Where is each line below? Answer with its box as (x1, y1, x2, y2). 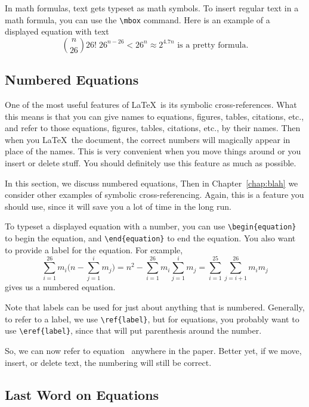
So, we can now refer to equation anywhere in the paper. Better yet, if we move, (5, 344, 302, 356)
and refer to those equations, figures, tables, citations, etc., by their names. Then (5, 122, 301, 134)
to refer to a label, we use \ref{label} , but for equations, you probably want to (5, 312, 299, 325)
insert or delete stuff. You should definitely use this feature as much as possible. (5, 157, 296, 169)
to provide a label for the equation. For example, (5, 243, 183, 256)
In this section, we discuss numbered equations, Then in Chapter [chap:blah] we (5, 176, 298, 189)
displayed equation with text (5, 25, 109, 38)
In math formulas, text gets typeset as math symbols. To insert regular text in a (5, 2, 299, 14)
